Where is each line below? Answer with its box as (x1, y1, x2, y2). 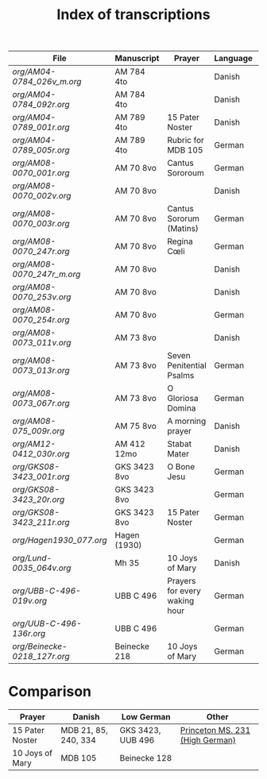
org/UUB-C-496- (12, 618, 82, 629)
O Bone (166, 461, 195, 472)
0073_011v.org (12, 337, 72, 349)
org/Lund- (12, 553, 52, 564)
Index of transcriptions (56, 6, 211, 24)
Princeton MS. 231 (180, 725, 251, 736)
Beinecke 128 (119, 753, 172, 764)
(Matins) (166, 223, 199, 234)
